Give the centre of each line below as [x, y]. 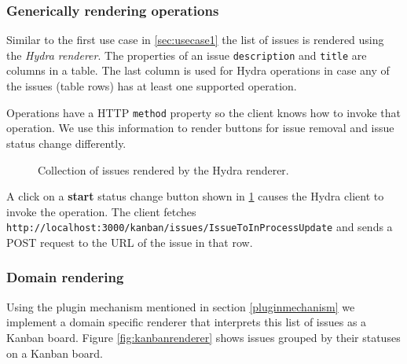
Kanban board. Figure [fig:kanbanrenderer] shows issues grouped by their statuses [203, 337]
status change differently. [66, 143]
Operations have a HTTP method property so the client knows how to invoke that [203, 112]
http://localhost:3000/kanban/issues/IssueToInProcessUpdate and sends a [200, 227]
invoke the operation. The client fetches [101, 211]
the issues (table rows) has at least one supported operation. [152, 86]
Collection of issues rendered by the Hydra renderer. [163, 169]
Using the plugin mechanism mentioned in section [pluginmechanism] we [181, 306]
